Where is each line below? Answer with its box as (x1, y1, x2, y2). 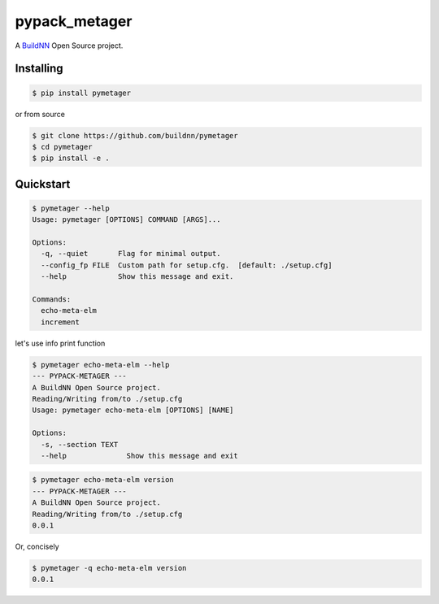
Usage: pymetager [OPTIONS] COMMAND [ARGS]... (32, 215, 221, 224)
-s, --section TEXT (41, 440, 119, 449)
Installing (15, 62, 64, 76)
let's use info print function (15, 338, 106, 348)
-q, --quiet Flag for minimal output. (41, 249, 221, 259)
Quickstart (15, 177, 71, 191)
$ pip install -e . (32, 154, 110, 163)
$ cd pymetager (32, 142, 93, 151)
